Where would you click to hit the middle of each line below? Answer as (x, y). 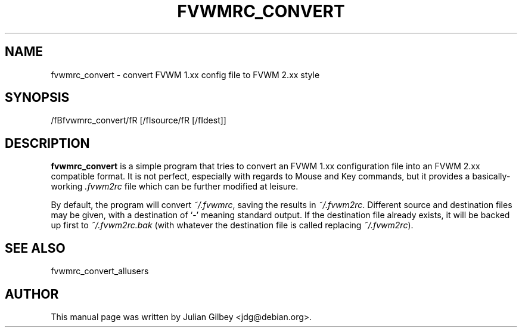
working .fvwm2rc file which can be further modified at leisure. (175, 187)
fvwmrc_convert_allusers (100, 271)
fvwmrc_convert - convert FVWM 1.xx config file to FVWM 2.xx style (185, 75)
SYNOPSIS (37, 98)
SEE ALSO (35, 248)
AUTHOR (32, 294)
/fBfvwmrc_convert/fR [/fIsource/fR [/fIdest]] (139, 120)
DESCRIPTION (47, 143)
